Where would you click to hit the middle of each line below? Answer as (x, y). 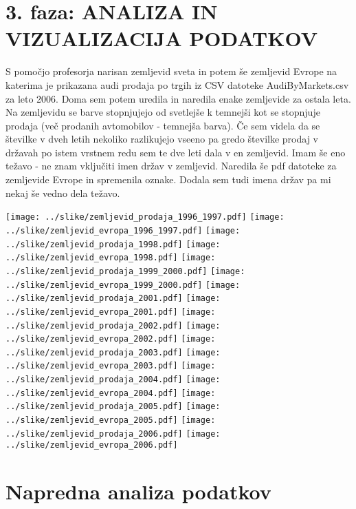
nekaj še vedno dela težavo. (63, 193)
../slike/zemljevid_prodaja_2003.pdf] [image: (113, 352)
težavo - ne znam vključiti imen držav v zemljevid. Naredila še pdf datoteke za (171, 166)
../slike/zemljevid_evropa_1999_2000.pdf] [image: (123, 285)
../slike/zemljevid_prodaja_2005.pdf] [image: (113, 407)
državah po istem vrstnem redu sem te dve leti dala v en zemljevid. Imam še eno (176, 152)
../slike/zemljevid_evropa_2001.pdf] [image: (111, 312)
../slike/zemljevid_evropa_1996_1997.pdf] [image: (123, 230)
